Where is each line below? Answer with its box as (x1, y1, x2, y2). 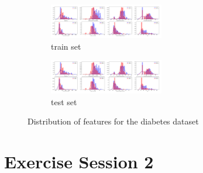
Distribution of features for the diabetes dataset (27, 115, 199, 127)
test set (51, 95, 77, 108)
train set (51, 40, 81, 52)
